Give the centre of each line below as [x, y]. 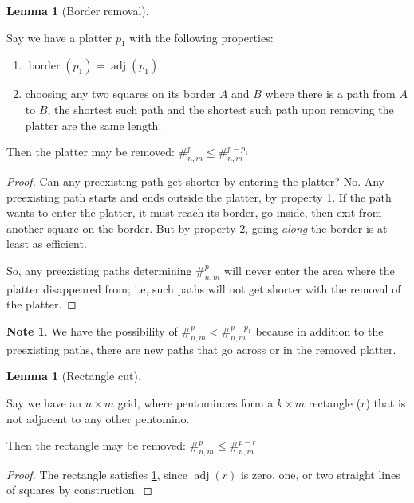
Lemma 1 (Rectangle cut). [74, 376]
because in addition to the [319, 330]
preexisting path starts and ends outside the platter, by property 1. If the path [199, 196]
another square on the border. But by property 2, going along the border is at [197, 228]
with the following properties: [201, 37]
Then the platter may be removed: [91, 152]
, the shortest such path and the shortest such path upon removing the [221, 109]
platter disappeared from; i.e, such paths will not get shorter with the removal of [204, 288]
